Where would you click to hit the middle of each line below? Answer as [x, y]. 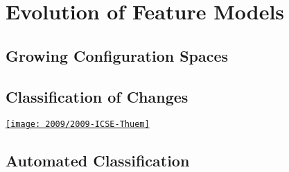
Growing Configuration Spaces [117, 55]
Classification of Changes [97, 96]
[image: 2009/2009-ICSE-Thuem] [78, 124]
